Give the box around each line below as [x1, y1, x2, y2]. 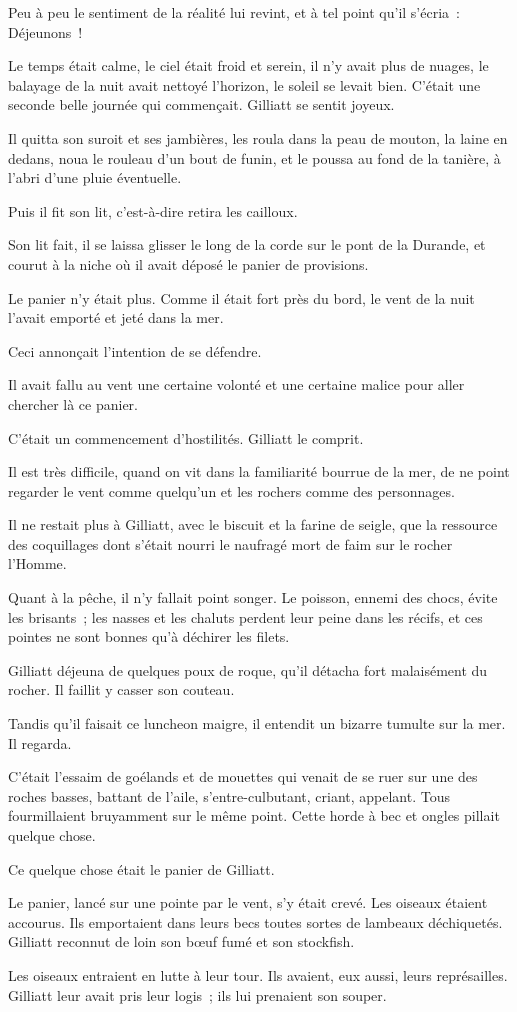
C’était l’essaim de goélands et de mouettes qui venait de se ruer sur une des [8, 766, 478, 787]
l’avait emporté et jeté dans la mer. [8, 307, 224, 328]
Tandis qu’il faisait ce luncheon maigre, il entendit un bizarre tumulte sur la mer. [8, 713, 506, 734]
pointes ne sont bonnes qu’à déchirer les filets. [8, 626, 290, 647]
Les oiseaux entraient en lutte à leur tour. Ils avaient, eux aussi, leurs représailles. [8, 964, 508, 985]
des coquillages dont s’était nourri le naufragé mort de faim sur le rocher [8, 533, 453, 554]
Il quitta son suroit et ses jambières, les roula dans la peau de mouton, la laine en [8, 127, 508, 148]
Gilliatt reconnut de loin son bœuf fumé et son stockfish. [8, 931, 355, 952]
